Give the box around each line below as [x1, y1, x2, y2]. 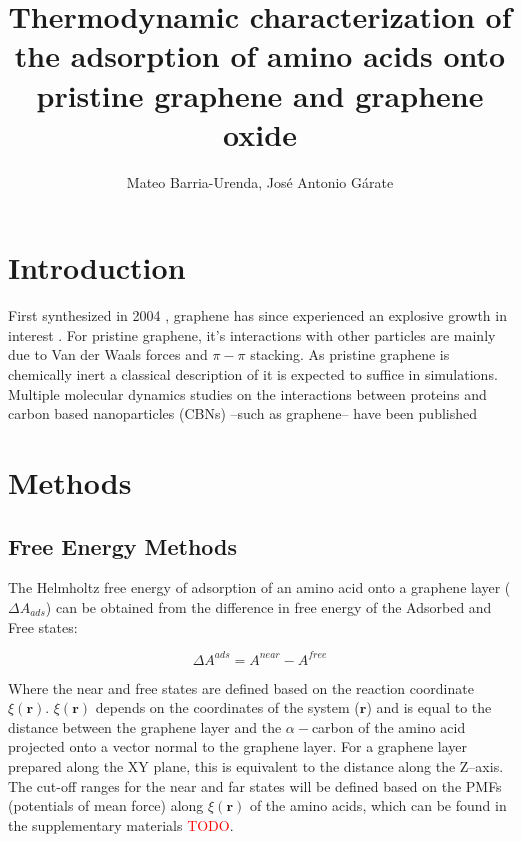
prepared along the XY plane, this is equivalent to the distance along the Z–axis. [8, 756, 504, 777]
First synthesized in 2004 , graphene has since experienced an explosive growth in [8, 305, 507, 326]
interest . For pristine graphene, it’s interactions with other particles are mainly [8, 324, 496, 345]
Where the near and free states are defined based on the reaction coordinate [8, 677, 474, 698]
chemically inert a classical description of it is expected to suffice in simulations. [8, 364, 498, 384]
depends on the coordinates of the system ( [95, 697, 360, 718]
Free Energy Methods [8, 530, 238, 561]
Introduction [8, 247, 186, 288]
